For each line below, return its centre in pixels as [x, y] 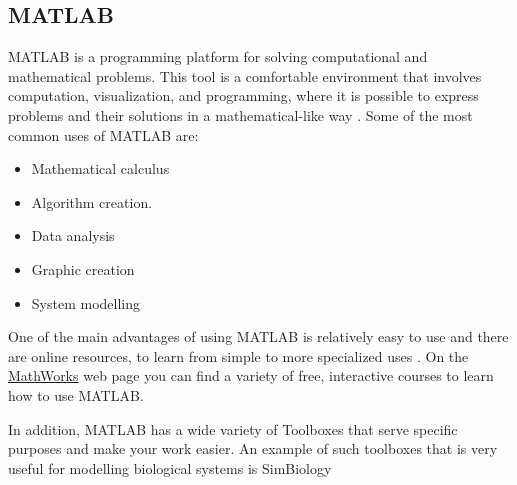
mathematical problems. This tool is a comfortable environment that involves [245, 75]
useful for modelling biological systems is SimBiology [170, 467]
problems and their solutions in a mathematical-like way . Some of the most [240, 114]
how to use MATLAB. [76, 394]
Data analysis [73, 235]
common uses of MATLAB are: [103, 134]
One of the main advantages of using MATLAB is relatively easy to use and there [258, 336]
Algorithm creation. [92, 201]
